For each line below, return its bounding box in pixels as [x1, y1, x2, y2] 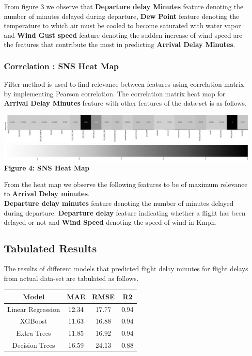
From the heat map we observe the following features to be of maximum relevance [4, 179, 248, 189]
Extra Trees [16, 328, 51, 338]
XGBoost [20, 316, 47, 326]
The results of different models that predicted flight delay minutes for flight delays [4, 263, 248, 273]
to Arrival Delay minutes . [4, 188, 90, 199]
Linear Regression [7, 304, 60, 314]
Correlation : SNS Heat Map [4, 60, 119, 72]
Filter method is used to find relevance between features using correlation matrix [4, 79, 244, 89]
